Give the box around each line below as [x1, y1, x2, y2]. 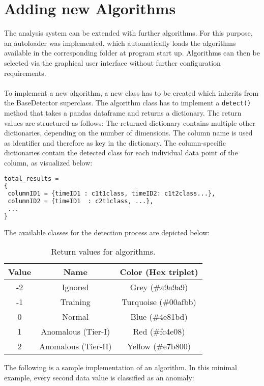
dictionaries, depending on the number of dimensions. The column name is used [4, 127, 253, 138]
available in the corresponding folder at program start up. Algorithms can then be [4, 47, 260, 58]
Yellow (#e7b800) [127, 340, 191, 352]
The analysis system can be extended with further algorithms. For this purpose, [4, 27, 253, 38]
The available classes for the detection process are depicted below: [4, 227, 210, 237]
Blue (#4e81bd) [130, 311, 188, 323]
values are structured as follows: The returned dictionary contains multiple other [4, 117, 255, 128]
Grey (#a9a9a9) [130, 281, 188, 293]
